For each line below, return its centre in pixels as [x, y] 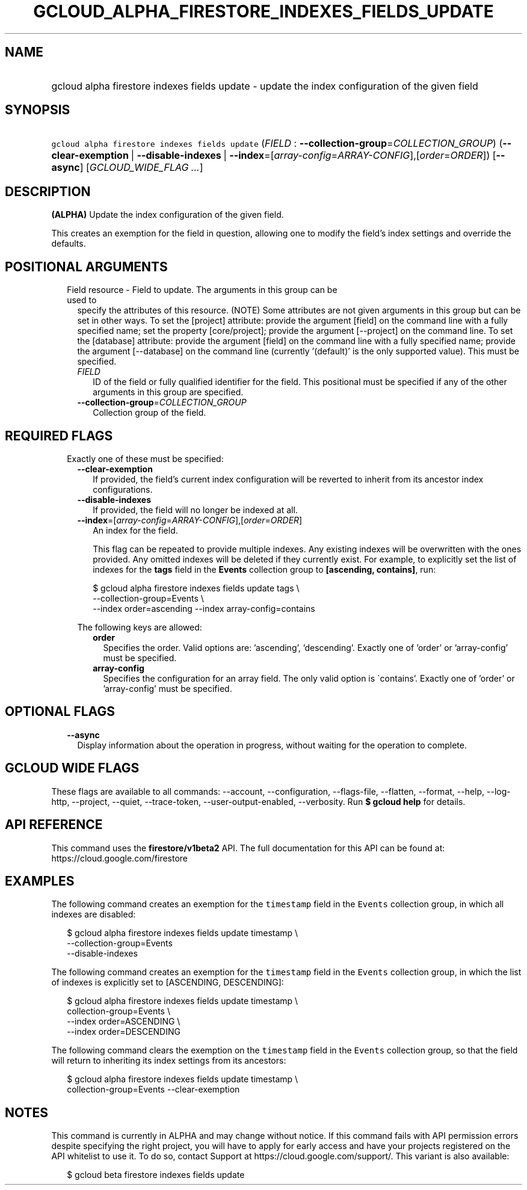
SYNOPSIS [38, 110]
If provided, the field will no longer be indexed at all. [195, 510]
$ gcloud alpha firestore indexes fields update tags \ [196, 588]
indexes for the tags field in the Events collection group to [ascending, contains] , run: [264, 569]
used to [82, 300]
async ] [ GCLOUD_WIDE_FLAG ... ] [127, 168]
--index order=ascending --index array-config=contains [204, 608]
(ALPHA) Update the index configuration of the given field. [168, 215]
